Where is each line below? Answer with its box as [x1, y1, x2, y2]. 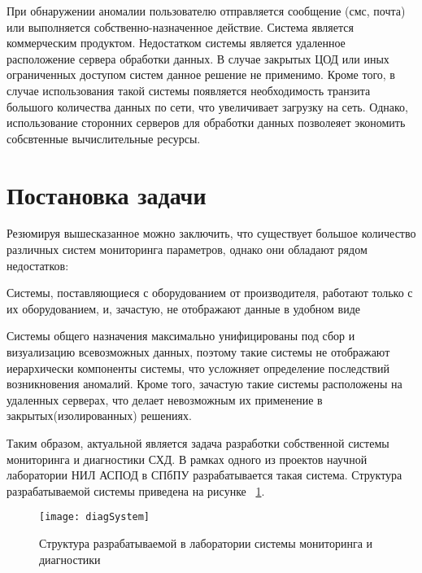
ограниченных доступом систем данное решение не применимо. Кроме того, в [7, 66, 395, 83]
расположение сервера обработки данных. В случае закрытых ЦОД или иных [7, 50, 389, 67]
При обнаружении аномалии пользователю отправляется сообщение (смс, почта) [7, 2, 406, 19]
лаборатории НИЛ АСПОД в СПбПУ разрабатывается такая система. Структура [7, 466, 402, 483]
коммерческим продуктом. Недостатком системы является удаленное [7, 34, 346, 51]
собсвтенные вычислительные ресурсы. [7, 129, 201, 147]
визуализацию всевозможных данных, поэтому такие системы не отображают [7, 343, 390, 361]
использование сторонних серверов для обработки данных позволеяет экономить [7, 114, 406, 131]
